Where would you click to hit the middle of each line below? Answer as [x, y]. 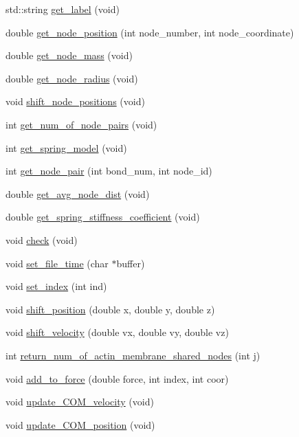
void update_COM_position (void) [80, 424]
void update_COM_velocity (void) [80, 402]
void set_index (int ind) [56, 286]
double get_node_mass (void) [69, 55]
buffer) [131, 263]
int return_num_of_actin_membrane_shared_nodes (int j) [133, 355]
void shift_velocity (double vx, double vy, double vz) [117, 332]
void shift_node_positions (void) [75, 101]
